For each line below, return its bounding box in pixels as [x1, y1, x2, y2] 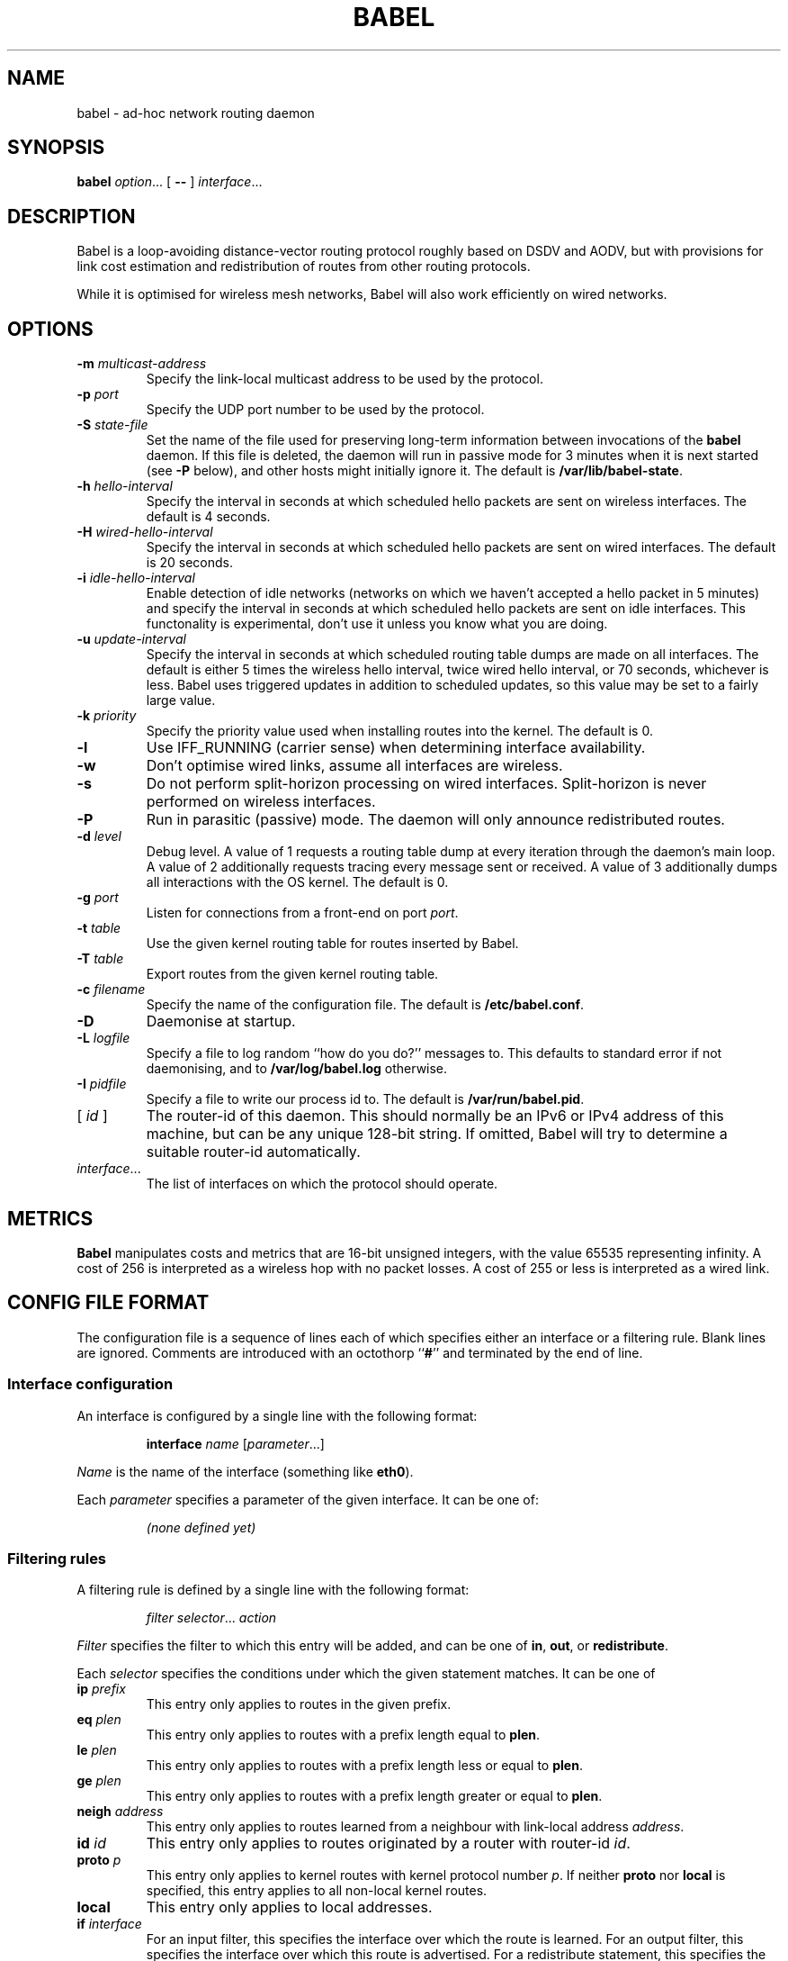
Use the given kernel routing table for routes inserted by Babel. [146, 935, 519, 952]
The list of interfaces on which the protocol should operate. [146, 1176, 498, 1192]
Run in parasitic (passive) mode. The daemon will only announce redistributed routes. [146, 810, 725, 829]
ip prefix [76, 1681, 126, 1697]
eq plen [76, 1712, 121, 1728]
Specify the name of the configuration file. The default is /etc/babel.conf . [146, 997, 585, 1013]
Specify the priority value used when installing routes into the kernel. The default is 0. [146, 723, 653, 739]
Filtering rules [7, 1549, 107, 1568]
